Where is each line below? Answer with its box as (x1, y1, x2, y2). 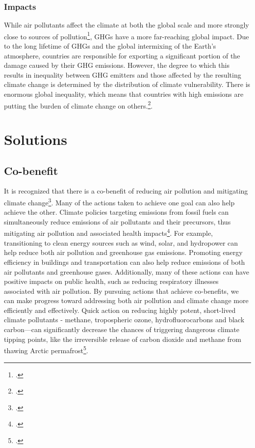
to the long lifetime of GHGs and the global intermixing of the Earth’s (4, 41, 216, 51)
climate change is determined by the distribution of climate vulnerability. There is (4, 79, 251, 89)
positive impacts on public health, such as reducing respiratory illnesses (4, 276, 219, 286)
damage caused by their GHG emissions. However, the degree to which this (4, 60, 229, 70)
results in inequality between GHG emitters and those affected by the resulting (4, 69, 241, 80)
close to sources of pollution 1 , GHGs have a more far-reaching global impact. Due (4, 29, 249, 41)
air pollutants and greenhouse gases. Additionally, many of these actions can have (4, 266, 249, 277)
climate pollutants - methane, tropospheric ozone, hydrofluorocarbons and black (4, 314, 245, 325)
